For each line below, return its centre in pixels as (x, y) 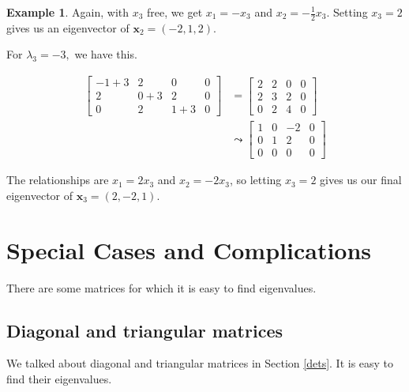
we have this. (106, 54)
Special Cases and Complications (189, 249)
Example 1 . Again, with (68, 12)
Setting (351, 12)
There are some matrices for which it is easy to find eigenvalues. (161, 287)
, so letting (255, 180)
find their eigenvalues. (59, 378)
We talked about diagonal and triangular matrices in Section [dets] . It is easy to (200, 363)
